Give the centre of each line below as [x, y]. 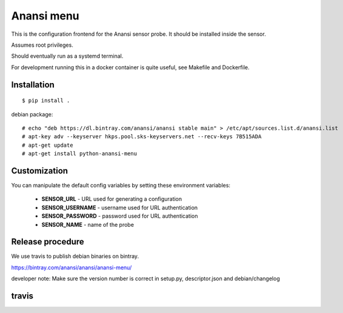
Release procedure [48, 242]
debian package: [32, 114]
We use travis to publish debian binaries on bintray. [75, 256]
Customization [40, 171]
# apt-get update [48, 145]
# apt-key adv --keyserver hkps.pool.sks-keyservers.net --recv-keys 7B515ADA [142, 137]
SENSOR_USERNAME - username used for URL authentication [120, 207]
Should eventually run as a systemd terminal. [67, 56]
